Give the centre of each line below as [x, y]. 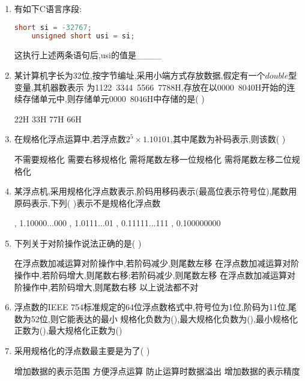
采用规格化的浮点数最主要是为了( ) [82, 351]
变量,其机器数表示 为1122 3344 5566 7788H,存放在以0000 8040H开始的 [150, 87]
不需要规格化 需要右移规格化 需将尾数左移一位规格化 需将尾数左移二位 [153, 159]
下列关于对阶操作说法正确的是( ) [78, 243]
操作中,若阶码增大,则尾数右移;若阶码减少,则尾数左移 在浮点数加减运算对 [155, 275]
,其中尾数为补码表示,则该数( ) [228, 139]
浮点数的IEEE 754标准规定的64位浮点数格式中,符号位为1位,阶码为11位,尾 [155, 307]
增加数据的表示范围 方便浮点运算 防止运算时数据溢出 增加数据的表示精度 [157, 370]
